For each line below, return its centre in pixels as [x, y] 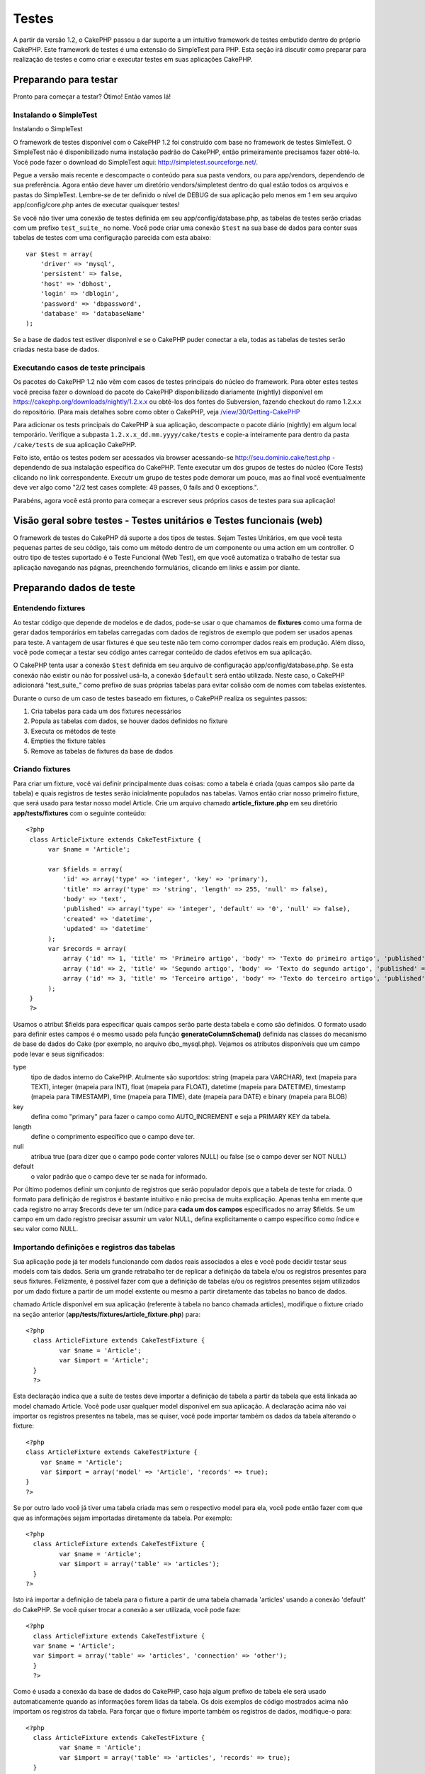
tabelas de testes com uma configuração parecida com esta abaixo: [112, 238]
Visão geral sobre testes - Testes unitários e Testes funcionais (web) [168, 520]
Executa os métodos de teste [73, 731]
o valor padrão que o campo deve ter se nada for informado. [119, 1176]
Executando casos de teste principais [79, 368]
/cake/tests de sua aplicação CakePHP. [75, 444]
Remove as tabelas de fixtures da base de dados [102, 751]
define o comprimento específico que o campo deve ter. [113, 1136]
